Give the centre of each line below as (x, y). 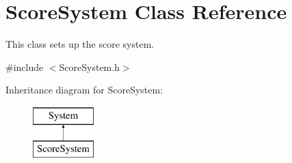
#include (25, 66)
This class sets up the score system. (80, 44)
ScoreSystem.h (89, 66)
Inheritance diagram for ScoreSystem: (84, 90)
